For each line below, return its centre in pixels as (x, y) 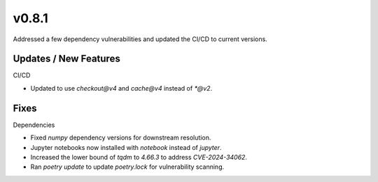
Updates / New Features (66, 59)
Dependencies (34, 125)
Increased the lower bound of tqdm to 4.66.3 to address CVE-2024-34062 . (139, 157)
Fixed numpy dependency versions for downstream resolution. (121, 138)
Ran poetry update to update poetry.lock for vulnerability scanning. (127, 167)
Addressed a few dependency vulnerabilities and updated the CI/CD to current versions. (140, 39)
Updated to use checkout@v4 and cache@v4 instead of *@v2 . (121, 88)
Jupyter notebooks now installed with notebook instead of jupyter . (126, 147)
